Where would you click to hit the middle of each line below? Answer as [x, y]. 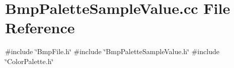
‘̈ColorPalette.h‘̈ [29, 61]
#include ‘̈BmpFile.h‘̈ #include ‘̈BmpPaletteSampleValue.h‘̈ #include [112, 51]
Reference [40, 28]
